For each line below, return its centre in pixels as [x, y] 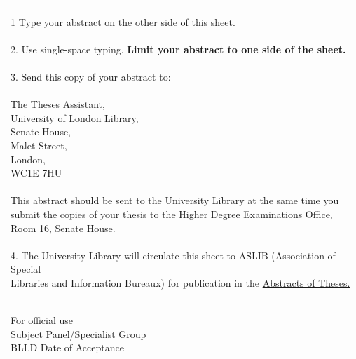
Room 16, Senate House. [63, 228]
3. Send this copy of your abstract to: [91, 76]
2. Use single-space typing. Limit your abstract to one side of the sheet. [178, 49]
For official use [42, 320]
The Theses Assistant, [58, 104]
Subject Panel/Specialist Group [78, 333]
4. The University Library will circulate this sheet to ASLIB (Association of [173, 255]
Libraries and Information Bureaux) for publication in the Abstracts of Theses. [180, 282]
